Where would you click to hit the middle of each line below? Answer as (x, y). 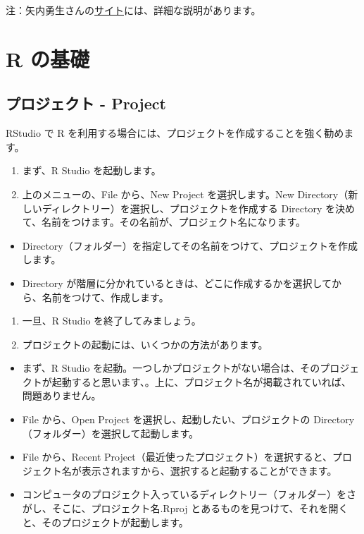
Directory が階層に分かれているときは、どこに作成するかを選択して (177, 283)
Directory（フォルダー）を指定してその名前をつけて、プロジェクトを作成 (190, 245)
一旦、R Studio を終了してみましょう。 (112, 321)
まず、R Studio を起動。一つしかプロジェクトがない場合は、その (171, 368)
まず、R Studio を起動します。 (92, 170)
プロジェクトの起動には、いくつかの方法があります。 (145, 344)
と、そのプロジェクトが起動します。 (105, 522)
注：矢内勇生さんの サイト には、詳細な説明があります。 (133, 10)
